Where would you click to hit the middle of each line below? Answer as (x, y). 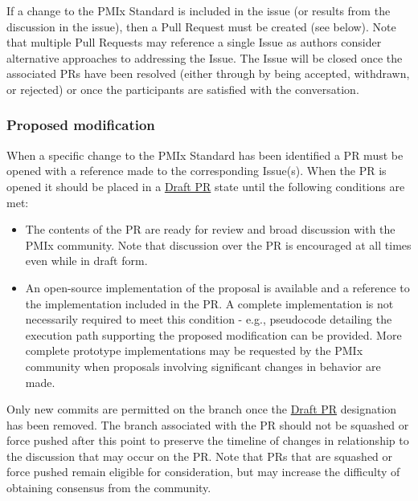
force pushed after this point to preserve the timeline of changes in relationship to (208, 440)
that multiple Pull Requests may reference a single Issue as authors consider (194, 42)
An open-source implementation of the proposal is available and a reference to (217, 287)
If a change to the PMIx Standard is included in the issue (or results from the (199, 10)
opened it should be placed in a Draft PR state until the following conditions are (206, 186)
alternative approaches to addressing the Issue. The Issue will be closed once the (205, 57)
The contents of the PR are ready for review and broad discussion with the (210, 229)
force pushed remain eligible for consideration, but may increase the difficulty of (203, 472)
